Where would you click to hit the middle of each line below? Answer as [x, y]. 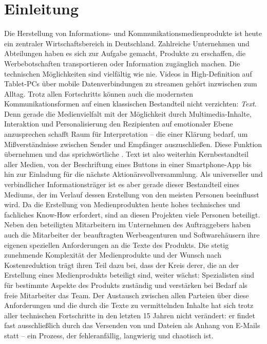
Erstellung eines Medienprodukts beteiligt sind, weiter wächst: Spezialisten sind [129, 275]
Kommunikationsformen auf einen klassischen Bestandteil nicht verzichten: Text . [130, 104]
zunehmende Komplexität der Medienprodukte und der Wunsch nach [113, 255]
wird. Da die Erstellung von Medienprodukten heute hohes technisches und [122, 204]
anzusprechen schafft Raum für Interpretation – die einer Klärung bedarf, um [126, 134]
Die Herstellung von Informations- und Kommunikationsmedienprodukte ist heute [133, 33]
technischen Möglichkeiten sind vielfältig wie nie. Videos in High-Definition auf [128, 73]
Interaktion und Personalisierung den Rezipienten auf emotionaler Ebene [119, 124]
